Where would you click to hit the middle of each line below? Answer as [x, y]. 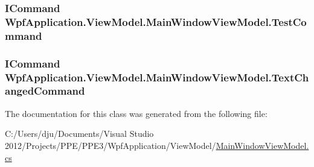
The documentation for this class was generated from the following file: [136, 113]
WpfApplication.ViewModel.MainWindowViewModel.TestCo [156, 21]
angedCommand [45, 91]
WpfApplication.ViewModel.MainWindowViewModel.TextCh [157, 77]
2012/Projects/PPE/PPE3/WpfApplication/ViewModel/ [111, 145]
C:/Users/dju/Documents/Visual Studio [79, 134]
